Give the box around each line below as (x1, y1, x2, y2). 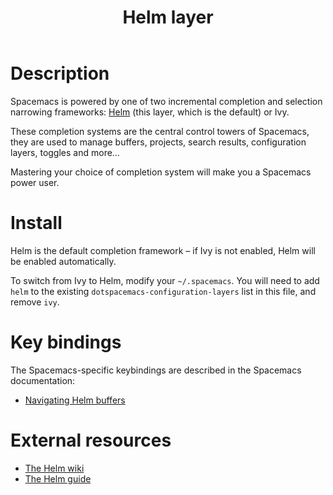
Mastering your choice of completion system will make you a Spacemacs (10, 166, 312, 178)
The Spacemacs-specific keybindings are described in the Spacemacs (10, 364, 302, 376)
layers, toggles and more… (10, 146, 120, 158)
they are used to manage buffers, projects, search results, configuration (10, 136, 307, 148)
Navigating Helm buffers (24, 394, 126, 406)
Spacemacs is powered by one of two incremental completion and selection (10, 95, 323, 107)
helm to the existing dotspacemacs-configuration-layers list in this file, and (10, 285, 317, 297)
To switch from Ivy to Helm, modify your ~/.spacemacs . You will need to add (10, 274, 320, 286)
